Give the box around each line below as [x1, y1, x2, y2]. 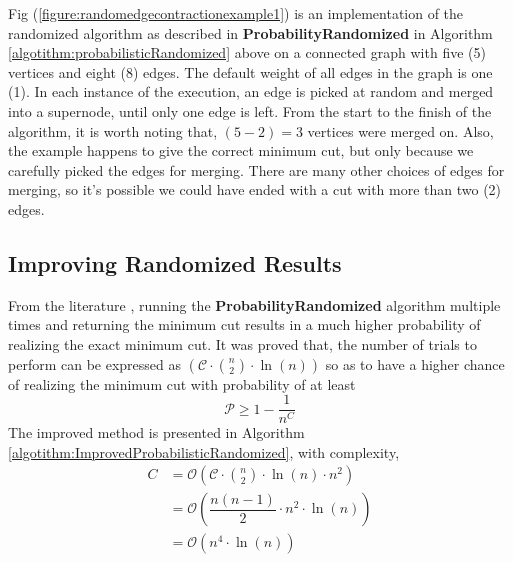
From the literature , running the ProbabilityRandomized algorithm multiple [8, 294, 501, 315]
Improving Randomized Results [8, 247, 342, 278]
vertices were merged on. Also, [307, 120, 494, 141]
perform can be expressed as [8, 353, 181, 374]
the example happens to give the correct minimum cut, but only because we [8, 140, 474, 161]
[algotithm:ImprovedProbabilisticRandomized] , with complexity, [8, 441, 400, 462]
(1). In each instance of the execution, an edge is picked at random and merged [8, 81, 494, 102]
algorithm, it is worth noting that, [8, 120, 218, 141]
